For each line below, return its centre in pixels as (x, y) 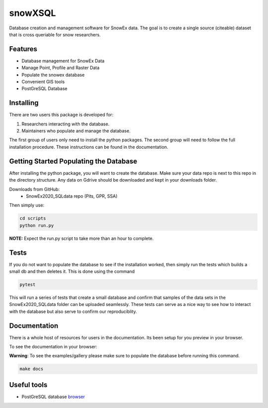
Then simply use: (27, 205)
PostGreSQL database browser (53, 397)
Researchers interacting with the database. (66, 124)
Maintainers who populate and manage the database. (76, 131)
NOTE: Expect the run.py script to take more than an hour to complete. (81, 238)
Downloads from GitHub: (34, 189)
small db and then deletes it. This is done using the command (72, 271)
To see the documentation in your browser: (53, 347)
